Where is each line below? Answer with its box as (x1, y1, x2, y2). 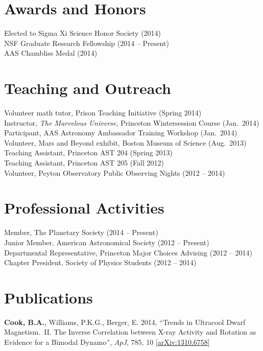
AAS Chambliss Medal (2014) (4, 48, 98, 58)
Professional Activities (4, 197, 164, 218)
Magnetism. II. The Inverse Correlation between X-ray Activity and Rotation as (4, 326, 256, 337)
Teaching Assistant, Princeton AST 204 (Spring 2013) (4, 147, 173, 158)
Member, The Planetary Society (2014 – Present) (4, 227, 158, 238)
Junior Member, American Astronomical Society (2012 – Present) (4, 237, 209, 247)
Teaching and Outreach (4, 78, 171, 99)
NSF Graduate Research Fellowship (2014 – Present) (4, 37, 169, 48)
